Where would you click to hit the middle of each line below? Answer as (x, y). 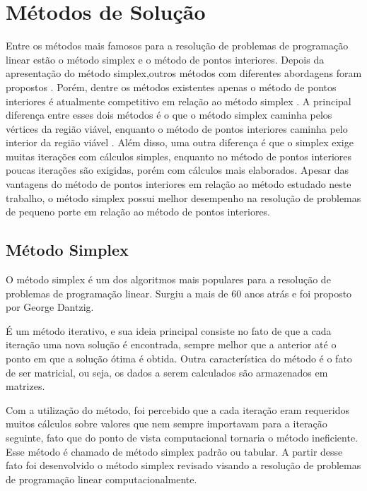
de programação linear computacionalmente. (101, 479)
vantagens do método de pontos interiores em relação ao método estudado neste (179, 184)
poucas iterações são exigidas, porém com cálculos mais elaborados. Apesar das (177, 170)
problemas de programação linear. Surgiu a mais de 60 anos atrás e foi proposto (179, 293)
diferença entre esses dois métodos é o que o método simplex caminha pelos (169, 115)
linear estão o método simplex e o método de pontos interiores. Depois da (165, 59)
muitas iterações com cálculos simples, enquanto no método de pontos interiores (179, 156)
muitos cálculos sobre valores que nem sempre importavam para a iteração (167, 424)
